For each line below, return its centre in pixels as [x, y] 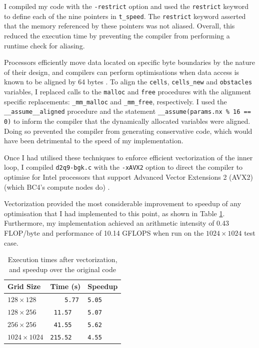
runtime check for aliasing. [44, 45]
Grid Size [24, 286]
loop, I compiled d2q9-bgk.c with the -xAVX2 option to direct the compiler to [123, 167]
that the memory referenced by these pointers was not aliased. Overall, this [119, 26]
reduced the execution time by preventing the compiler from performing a [117, 35]
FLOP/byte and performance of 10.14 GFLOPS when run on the [104, 232]
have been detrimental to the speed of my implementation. [94, 141]
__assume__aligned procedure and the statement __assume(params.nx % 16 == [127, 111]
